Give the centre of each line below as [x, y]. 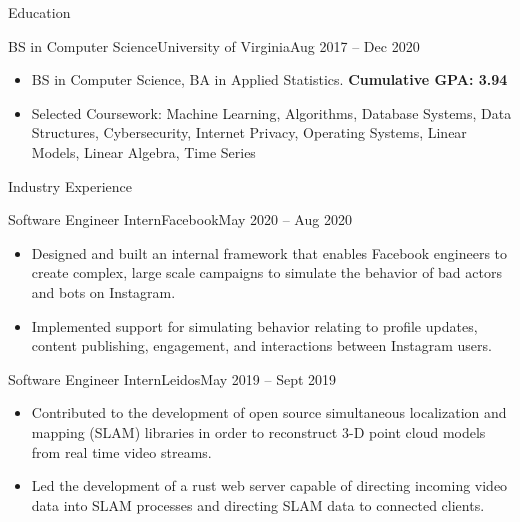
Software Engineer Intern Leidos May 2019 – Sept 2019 [172, 378]
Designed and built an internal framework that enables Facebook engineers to [269, 252]
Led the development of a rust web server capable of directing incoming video [269, 485]
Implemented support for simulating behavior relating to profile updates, [254, 325]
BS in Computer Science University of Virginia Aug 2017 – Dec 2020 [214, 45]
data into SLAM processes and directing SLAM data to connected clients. [258, 504]
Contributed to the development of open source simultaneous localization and [269, 412]
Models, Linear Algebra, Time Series [143, 151]
